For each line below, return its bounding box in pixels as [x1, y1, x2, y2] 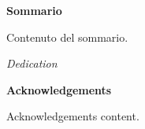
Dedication [6, 55, 58, 72]
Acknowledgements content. [6, 108, 139, 124]
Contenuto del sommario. [6, 28, 128, 45]
